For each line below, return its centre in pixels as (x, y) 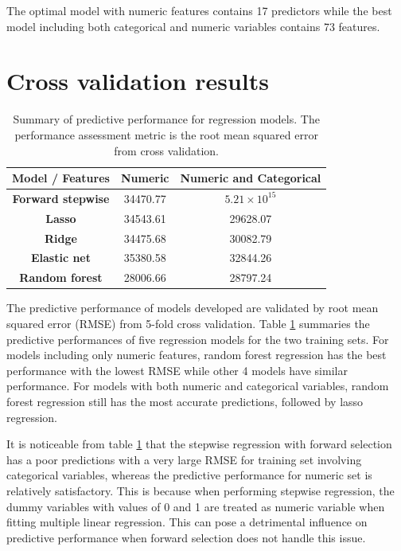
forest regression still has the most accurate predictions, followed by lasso (185, 401)
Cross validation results (138, 81)
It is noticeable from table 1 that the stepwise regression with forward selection (199, 444)
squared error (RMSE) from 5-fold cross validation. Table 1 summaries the (188, 323)
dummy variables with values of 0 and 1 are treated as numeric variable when (196, 506)
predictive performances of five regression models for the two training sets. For (198, 339)
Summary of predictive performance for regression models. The (166, 119)
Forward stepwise (61, 198)
